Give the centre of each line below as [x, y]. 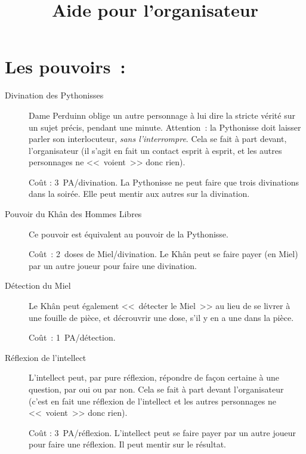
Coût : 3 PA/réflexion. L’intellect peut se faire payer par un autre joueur [162, 432]
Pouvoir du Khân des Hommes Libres [73, 214]
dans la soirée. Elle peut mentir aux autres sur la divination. [139, 194]
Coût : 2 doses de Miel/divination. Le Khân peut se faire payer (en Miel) [163, 254]
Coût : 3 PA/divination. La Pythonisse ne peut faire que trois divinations [164, 182]
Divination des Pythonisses [54, 95]
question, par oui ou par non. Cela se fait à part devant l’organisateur [156, 389]
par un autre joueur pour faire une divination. [113, 265]
